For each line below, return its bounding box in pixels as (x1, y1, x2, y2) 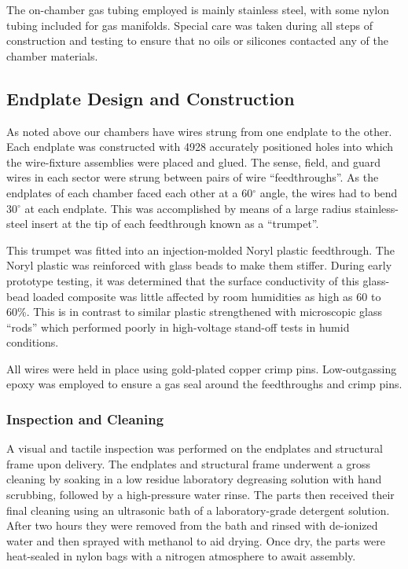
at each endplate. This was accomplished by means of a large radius (24, 200, 351, 216)
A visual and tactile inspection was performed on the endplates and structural (6, 440, 383, 457)
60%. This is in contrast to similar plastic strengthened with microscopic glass (6, 303, 382, 320)
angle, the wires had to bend (259, 184, 398, 200)
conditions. (6, 334, 59, 351)
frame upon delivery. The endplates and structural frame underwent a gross (6, 455, 370, 472)
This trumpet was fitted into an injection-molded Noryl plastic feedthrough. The (6, 241, 395, 258)
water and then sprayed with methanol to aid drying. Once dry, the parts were (6, 532, 385, 549)
